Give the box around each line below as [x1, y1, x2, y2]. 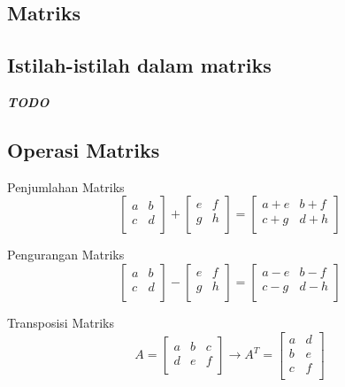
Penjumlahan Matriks [7, 177, 125, 196]
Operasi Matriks [7, 135, 160, 163]
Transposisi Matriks [7, 313, 114, 331]
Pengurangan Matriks [7, 245, 125, 264]
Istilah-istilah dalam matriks [7, 51, 272, 79]
